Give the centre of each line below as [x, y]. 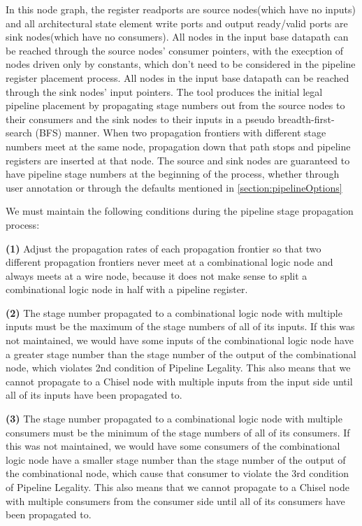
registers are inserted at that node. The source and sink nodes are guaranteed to [178, 160]
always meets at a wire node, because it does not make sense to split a [157, 275]
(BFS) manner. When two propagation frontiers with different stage [181, 133]
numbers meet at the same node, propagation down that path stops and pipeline [178, 146]
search [19, 133]
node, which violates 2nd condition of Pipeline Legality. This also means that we [178, 368]
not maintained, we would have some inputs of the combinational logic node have [180, 340]
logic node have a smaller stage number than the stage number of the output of [176, 459]
